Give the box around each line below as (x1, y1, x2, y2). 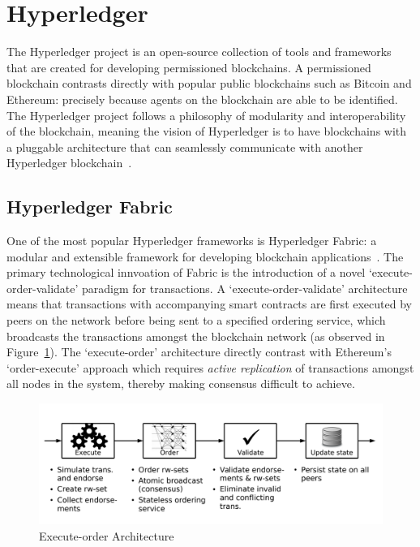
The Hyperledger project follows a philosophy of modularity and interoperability (6, 106, 406, 123)
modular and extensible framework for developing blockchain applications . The (6, 248, 404, 265)
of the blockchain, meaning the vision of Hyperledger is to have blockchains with (6, 123, 407, 140)
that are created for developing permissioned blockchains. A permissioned (6, 58, 371, 75)
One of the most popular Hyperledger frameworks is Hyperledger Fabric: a (6, 232, 377, 249)
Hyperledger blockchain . (6, 154, 132, 171)
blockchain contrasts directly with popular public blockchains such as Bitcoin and (6, 75, 412, 92)
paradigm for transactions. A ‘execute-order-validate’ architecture (82, 279, 408, 296)
